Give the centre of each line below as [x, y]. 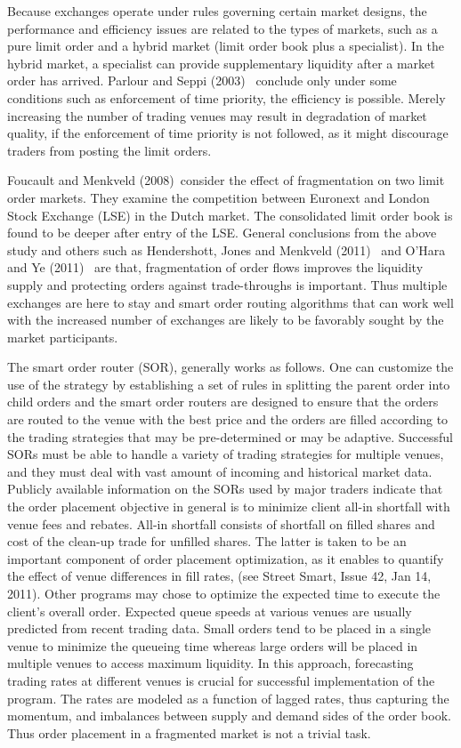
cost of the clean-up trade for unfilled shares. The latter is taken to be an [207, 541]
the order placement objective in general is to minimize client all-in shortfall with [229, 507]
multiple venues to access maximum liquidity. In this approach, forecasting [210, 663]
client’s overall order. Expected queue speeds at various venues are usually [210, 611]
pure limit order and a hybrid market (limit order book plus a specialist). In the [226, 46]
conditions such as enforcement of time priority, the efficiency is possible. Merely [226, 97]
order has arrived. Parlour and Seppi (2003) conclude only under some [202, 80]
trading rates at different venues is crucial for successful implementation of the [221, 680]
